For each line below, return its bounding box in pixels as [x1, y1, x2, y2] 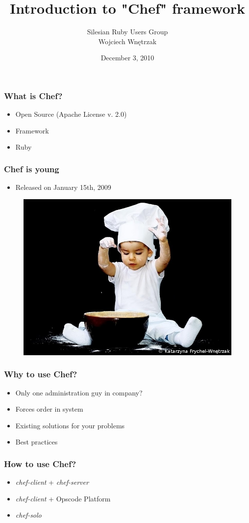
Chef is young [4, 162, 59, 175]
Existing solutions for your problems [15, 420, 125, 430]
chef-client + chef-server [15, 477, 89, 487]
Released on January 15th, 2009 [15, 182, 111, 192]
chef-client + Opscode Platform [15, 493, 111, 503]
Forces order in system [15, 404, 83, 414]
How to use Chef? [4, 457, 76, 470]
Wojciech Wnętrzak [98, 36, 157, 46]
